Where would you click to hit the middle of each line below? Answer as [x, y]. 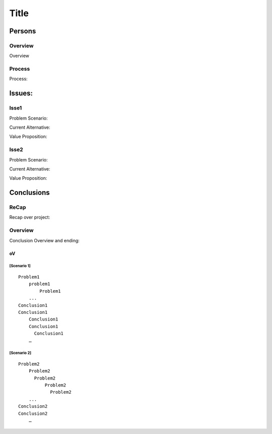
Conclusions [29, 193]
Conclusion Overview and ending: [45, 240]
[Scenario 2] [20, 353]
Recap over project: [30, 218]
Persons [23, 31]
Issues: [21, 93]
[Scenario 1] [20, 266]
